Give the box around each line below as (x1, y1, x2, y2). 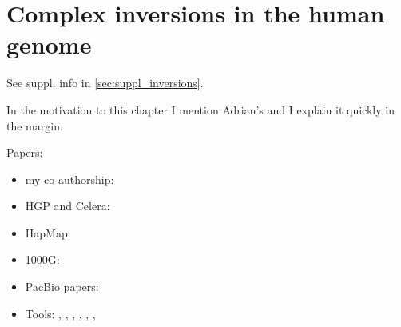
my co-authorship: (25, 170, 114, 187)
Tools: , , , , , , (25, 305, 96, 321)
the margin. (6, 117, 63, 134)
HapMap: (25, 224, 71, 241)
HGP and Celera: (25, 197, 110, 214)
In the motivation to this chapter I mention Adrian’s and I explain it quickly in (6, 101, 395, 118)
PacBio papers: (25, 278, 99, 295)
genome (6, 28, 92, 61)
